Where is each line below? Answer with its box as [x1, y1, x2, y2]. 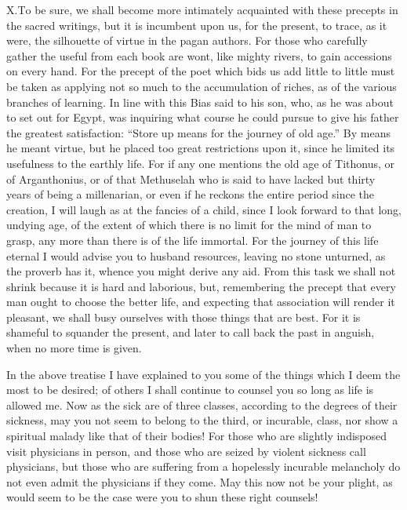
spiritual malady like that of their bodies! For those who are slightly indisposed [6, 428, 387, 444]
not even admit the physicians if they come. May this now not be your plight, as [6, 473, 393, 490]
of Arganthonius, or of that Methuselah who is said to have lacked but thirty [6, 170, 376, 187]
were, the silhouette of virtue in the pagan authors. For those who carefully [6, 32, 368, 49]
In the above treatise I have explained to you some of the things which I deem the [6, 366, 401, 382]
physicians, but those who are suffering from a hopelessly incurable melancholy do [6, 458, 401, 475]
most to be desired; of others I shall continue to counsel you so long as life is [6, 381, 374, 398]
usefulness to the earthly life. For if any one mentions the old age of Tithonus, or [6, 155, 394, 171]
